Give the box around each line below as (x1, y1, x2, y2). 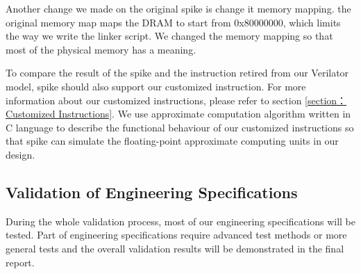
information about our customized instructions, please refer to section (6, 92, 302, 107)
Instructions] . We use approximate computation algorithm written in (58, 106, 351, 121)
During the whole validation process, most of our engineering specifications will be (6, 213, 355, 228)
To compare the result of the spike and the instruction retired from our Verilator (6, 65, 349, 80)
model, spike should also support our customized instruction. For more (6, 79, 306, 93)
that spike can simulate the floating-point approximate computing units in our (6, 134, 339, 148)
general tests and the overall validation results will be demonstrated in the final (6, 241, 344, 255)
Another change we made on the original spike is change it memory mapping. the (6, 1, 351, 15)
